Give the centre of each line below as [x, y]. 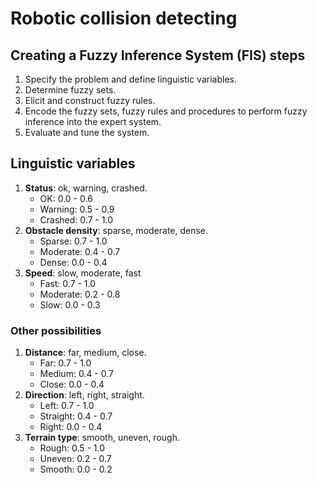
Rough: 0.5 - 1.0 [72, 448]
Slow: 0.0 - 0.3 [70, 304]
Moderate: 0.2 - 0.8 [80, 294]
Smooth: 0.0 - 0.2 [76, 469]
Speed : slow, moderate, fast [83, 273]
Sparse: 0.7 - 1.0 [73, 241]
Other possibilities [56, 330]
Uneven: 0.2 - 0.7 [75, 459]
